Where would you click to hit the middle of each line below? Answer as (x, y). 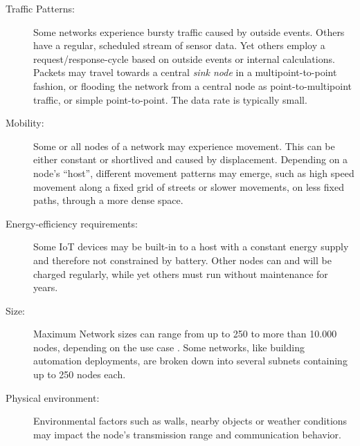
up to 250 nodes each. (80, 374)
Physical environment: (53, 397)
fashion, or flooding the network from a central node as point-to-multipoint (193, 85)
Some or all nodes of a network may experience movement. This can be (184, 146)
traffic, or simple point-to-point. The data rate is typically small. (170, 99)
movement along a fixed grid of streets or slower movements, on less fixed (189, 186)
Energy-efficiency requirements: (72, 223)
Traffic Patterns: (40, 8)
